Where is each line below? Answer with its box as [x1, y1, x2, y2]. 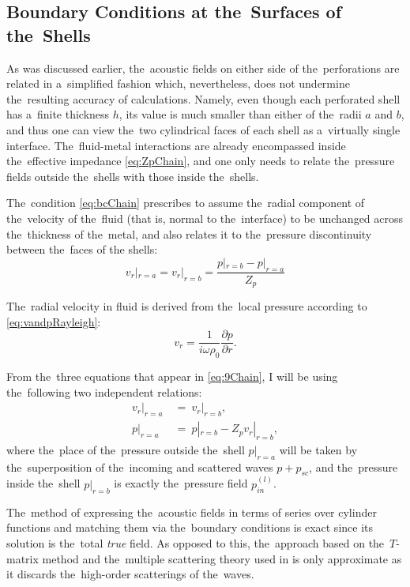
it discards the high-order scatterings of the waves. [6, 566, 254, 582]
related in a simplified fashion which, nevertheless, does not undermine [6, 75, 350, 92]
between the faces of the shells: [6, 241, 158, 258]
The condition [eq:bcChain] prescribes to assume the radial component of [6, 194, 365, 211]
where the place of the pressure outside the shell [6, 441, 245, 457]
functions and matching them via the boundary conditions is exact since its [6, 519, 374, 536]
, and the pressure [309, 458, 398, 475]
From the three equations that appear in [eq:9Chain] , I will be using [6, 368, 338, 385]
